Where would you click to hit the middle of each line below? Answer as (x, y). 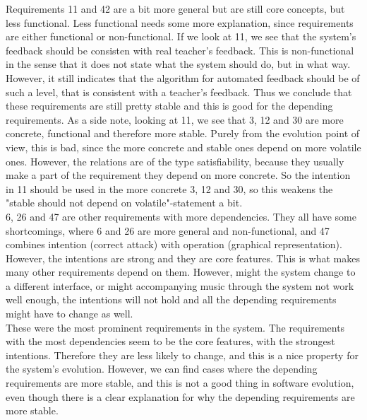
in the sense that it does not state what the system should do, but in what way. (178, 64)
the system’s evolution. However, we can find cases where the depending (162, 369)
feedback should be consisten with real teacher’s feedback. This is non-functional (180, 50)
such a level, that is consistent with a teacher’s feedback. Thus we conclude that (179, 92)
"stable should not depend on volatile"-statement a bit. (124, 203)
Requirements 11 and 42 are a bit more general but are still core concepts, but (175, 8)
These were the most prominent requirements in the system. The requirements (175, 327)
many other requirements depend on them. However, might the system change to (181, 272)
